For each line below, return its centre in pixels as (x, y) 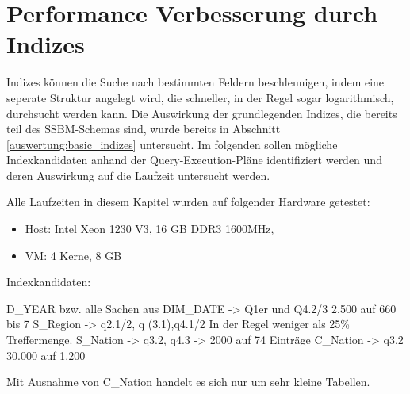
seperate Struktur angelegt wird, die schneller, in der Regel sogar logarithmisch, (200, 97)
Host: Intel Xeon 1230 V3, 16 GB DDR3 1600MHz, (149, 229)
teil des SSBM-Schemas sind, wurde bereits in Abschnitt (144, 129)
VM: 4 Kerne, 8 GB (73, 255)
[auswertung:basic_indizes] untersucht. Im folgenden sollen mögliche (172, 144)
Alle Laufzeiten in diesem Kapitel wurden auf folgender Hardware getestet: (188, 202)
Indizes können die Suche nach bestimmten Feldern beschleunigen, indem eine (195, 82)
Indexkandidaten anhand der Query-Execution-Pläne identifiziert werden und (194, 160)
